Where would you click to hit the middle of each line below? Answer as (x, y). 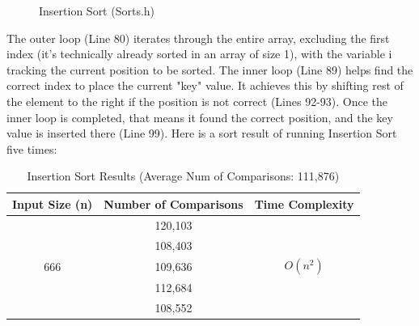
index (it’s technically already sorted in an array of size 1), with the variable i (199, 54)
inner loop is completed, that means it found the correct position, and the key (200, 117)
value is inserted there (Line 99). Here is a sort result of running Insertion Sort (202, 133)
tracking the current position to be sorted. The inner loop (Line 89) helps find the (210, 69)
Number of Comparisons (174, 203)
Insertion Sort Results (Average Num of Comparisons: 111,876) (183, 176)
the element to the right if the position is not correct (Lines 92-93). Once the (197, 101)
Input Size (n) (53, 203)
